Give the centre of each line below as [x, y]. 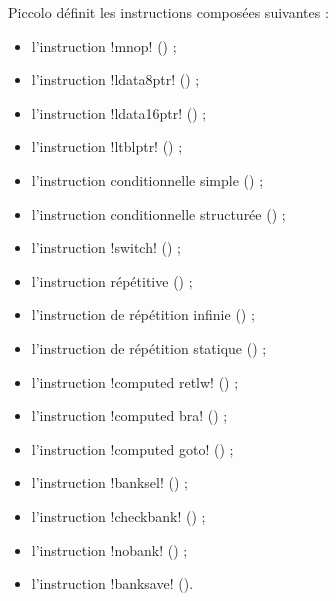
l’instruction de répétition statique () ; [149, 347]
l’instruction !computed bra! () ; [129, 415]
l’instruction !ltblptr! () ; [107, 146]
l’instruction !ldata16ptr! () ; [119, 112]
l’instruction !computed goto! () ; [132, 448]
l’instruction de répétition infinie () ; [143, 314]
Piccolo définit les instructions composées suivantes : [168, 12]
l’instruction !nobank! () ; [109, 549]
